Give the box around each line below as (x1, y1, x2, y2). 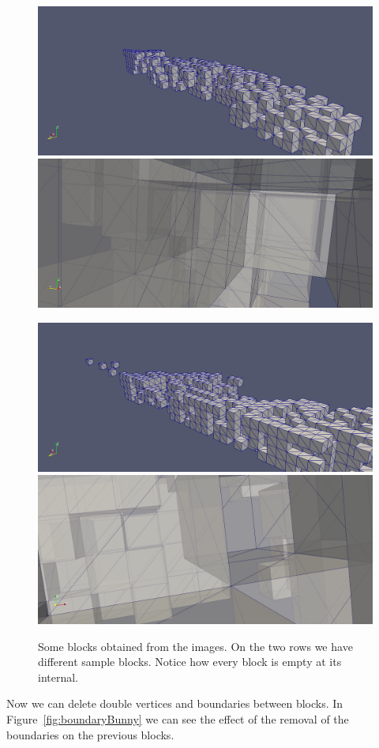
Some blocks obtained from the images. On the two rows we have (38, 638, 353, 654)
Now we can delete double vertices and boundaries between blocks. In (6, 695, 343, 712)
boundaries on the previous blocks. (6, 726, 174, 742)
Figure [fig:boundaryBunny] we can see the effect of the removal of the (6, 711, 349, 727)
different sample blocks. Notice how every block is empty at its (38, 653, 342, 670)
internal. (38, 668, 79, 685)
